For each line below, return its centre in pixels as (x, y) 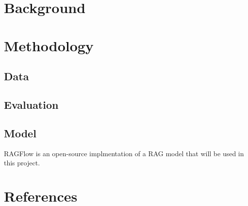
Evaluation (31, 104)
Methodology (49, 45)
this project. (22, 163)
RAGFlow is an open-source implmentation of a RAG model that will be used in (124, 153)
